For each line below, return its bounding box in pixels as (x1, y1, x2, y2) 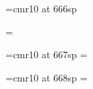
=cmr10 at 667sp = (5, 47, 88, 62)
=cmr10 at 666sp (5, 1, 77, 15)
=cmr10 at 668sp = (5, 70, 88, 84)
